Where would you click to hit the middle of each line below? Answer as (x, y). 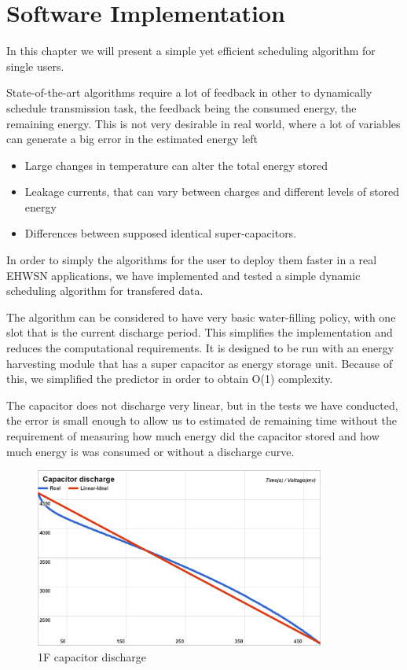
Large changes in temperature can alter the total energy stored (176, 165)
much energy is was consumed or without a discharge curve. (150, 451)
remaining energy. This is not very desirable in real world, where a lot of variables (203, 123)
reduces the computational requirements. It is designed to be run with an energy (200, 348)
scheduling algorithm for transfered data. (105, 291)
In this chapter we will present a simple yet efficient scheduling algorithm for (191, 51)
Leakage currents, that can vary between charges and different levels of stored (212, 191)
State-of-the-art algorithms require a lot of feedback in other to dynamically (189, 92)
